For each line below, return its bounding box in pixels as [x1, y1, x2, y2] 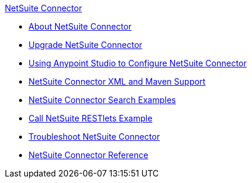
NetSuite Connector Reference [29, 150, 149, 160]
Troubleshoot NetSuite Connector [29, 131, 160, 142]
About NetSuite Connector [29, 21, 132, 31]
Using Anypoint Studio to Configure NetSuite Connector [29, 58, 247, 68]
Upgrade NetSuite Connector [29, 40, 143, 50]
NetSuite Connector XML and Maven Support [29, 76, 206, 86]
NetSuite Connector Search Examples [29, 95, 176, 105]
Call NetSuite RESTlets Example [29, 113, 153, 123]
